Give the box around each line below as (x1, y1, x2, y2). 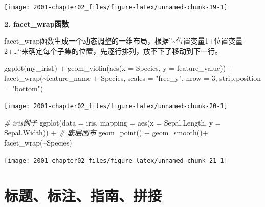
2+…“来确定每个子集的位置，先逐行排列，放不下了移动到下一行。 (4, 45, 222, 56)
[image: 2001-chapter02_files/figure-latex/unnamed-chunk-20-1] (4, 102, 228, 110)
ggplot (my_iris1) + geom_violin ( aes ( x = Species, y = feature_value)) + (4, 63, 234, 73)
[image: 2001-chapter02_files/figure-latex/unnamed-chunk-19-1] (4, 4, 228, 11)
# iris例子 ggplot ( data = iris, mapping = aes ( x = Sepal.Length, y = (4, 117, 221, 128)
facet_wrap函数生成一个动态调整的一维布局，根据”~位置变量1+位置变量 (4, 35, 243, 46)
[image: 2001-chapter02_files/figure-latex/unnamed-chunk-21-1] (4, 157, 228, 164)
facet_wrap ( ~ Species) (4, 137, 72, 148)
